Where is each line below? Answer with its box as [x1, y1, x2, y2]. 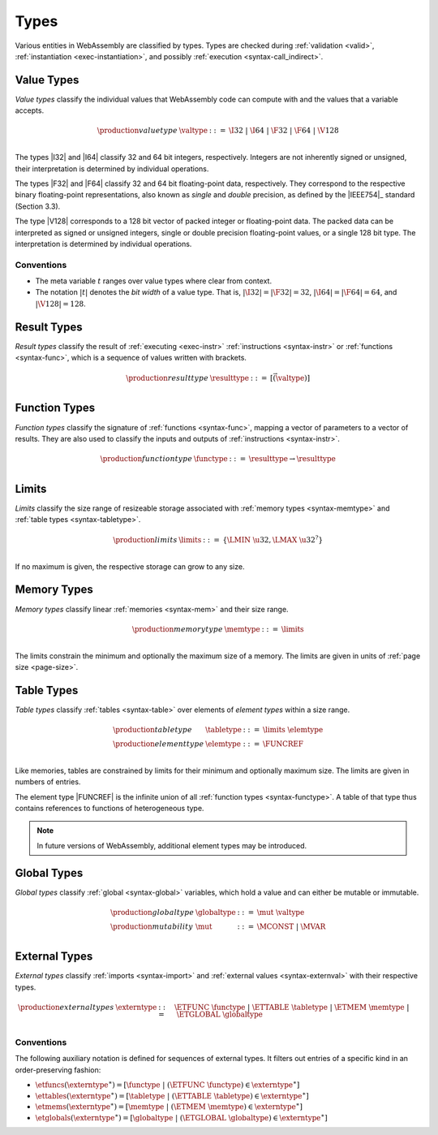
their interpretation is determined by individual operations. [15, 163, 209, 174]
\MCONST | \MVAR [256, 921, 326, 931]
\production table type [113, 725, 192, 735]
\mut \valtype [256, 908, 305, 917]
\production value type [97, 126, 178, 136]
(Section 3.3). [15, 201, 61, 211]
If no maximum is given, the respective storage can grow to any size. [15, 561, 245, 572]
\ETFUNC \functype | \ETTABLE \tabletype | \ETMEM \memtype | [174, 1003, 410, 1012]
